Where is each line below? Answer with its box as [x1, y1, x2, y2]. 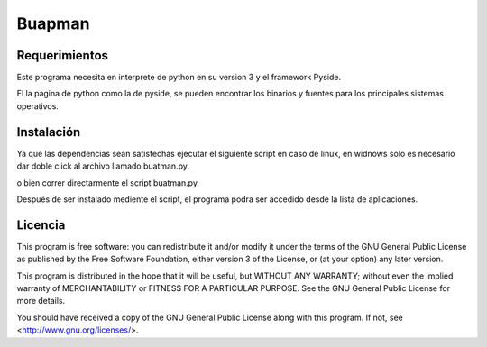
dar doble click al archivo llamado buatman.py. [16, 160, 189, 171]
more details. [16, 296, 66, 306]
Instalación [16, 124, 81, 140]
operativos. [16, 100, 59, 112]
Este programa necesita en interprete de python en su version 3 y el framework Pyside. [16, 72, 342, 83]
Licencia [16, 217, 66, 233]
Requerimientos [16, 48, 108, 63]
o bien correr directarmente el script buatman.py [16, 177, 198, 188]
